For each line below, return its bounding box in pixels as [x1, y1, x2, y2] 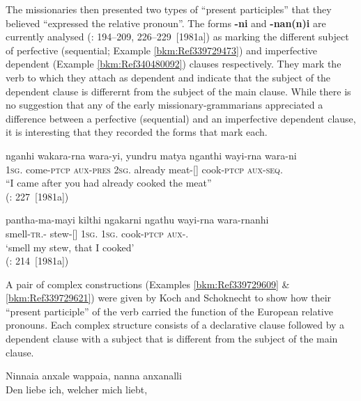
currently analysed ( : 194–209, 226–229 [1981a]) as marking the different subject [6, 29, 349, 44]
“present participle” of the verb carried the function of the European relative [6, 304, 333, 318]
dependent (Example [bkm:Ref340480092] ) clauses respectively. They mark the [6, 56, 341, 71]
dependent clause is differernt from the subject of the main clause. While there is [6, 84, 351, 98]
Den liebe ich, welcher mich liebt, [6, 382, 148, 396]
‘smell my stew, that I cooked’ [6, 239, 135, 254]
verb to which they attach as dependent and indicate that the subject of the [6, 70, 331, 84]
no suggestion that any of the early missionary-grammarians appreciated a [6, 97, 323, 112]
